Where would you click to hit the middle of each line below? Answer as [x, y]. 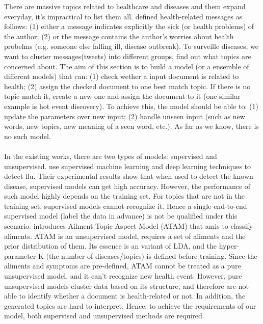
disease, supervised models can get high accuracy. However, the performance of [127, 186]
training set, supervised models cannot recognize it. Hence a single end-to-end [126, 206]
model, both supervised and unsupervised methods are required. [104, 316]
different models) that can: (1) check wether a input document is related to [122, 76]
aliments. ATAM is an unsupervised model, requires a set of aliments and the [125, 236]
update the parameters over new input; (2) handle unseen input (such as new [125, 116]
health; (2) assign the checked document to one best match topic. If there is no [127, 86]
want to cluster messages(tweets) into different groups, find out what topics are [128, 56]
